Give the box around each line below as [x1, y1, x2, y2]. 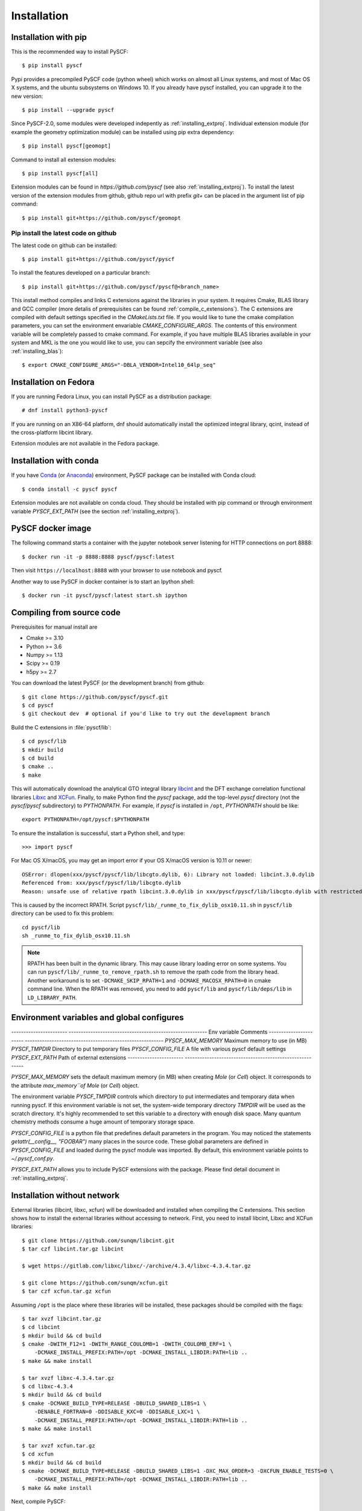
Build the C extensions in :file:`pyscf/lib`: [11, 723, 112, 731]
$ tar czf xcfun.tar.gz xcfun [22, 1288, 112, 1295]
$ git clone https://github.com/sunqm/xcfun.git [22, 1279, 168, 1286]
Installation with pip [11, 32, 87, 42]
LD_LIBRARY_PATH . [27, 994, 77, 1001]
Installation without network [11, 1190, 120, 1200]
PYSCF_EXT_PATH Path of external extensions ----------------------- [11, 1053, 184, 1061]
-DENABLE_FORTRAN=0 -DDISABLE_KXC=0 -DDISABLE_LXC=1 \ [34, 1408, 200, 1416]
